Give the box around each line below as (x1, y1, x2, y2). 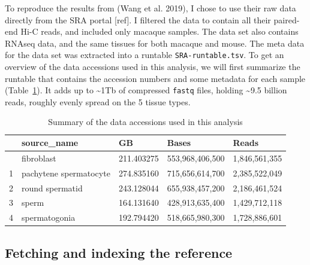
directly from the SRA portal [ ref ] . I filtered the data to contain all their (5, 13, 271, 26)
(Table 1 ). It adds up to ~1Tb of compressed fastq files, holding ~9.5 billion (5, 84, 287, 96)
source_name (22, 136, 79, 149)
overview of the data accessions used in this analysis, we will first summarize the (5, 60, 300, 73)
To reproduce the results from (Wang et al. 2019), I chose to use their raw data (5, 2, 296, 14)
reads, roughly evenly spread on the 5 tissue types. (5, 95, 191, 108)
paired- (273, 13, 300, 26)
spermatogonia (22, 211, 76, 224)
